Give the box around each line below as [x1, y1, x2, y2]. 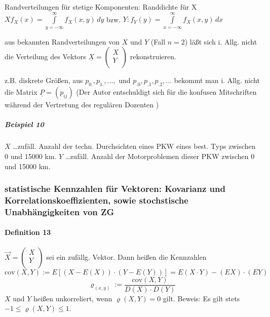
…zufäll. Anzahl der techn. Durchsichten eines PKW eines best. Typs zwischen [13, 141, 256, 151]
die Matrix [5, 87, 37, 97]
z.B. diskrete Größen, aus [5, 75, 83, 86]
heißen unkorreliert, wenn [33, 293, 112, 303]
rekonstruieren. [130, 51, 176, 62]
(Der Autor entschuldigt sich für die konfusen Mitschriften [76, 87, 257, 97]
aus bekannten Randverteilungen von [5, 36, 120, 47]
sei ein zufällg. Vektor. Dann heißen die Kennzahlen [46, 251, 207, 262]
